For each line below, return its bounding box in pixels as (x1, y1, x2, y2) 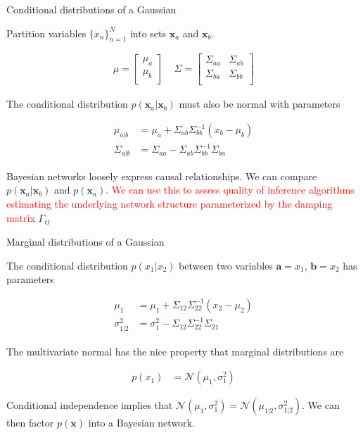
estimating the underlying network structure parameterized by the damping (6, 196, 333, 211)
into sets (129, 25, 166, 40)
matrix (6, 210, 35, 225)
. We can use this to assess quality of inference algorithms (106, 182, 355, 197)
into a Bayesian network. (88, 415, 195, 430)
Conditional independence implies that (6, 398, 173, 412)
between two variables (178, 258, 273, 272)
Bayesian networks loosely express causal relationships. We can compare (6, 168, 317, 183)
